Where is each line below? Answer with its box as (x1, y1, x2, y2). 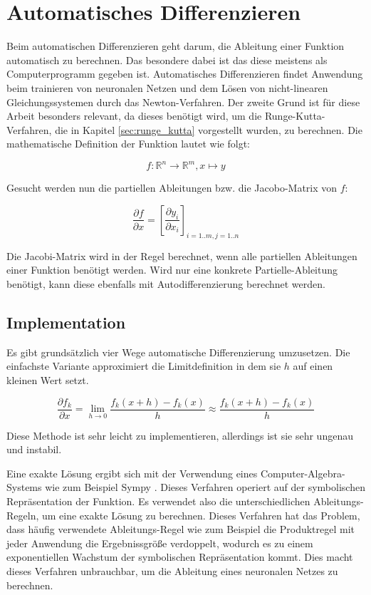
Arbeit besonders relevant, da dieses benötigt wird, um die (6, 108, 262, 123)
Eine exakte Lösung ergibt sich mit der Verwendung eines (6, 465, 258, 480)
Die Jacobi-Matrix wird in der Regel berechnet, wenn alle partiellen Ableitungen (6, 248, 357, 263)
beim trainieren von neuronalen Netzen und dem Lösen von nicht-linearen (6, 80, 328, 95)
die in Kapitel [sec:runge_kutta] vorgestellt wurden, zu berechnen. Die (55, 122, 362, 137)
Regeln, (6, 507, 39, 522)
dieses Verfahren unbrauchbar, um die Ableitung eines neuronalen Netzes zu (6, 563, 338, 578)
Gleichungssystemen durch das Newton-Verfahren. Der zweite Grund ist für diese (6, 94, 360, 109)
